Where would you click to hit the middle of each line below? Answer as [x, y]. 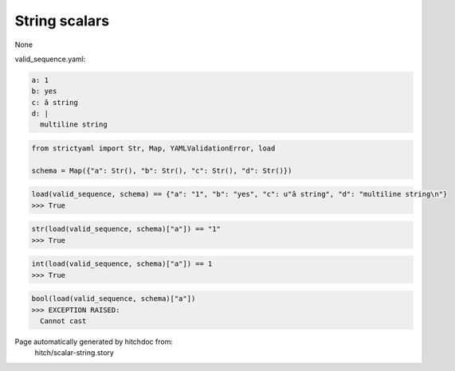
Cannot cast [63, 321]
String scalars [62, 21]
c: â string [55, 102]
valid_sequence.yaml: [50, 59]
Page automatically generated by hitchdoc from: [94, 342]
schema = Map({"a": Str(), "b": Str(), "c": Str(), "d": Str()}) [162, 170]
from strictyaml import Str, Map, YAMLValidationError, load [153, 148]
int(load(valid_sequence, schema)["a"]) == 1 [122, 264]
